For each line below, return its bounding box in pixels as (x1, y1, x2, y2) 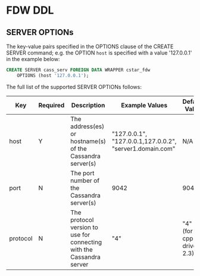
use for (70, 230, 90, 239)
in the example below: (6, 56, 60, 62)
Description (71, 101, 105, 109)
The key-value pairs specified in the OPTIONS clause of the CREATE (6, 43, 174, 50)
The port (70, 169, 95, 177)
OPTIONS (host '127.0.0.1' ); (17, 72, 89, 78)
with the (70, 245, 93, 253)
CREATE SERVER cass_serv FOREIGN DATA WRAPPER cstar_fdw (6, 67, 151, 73)
